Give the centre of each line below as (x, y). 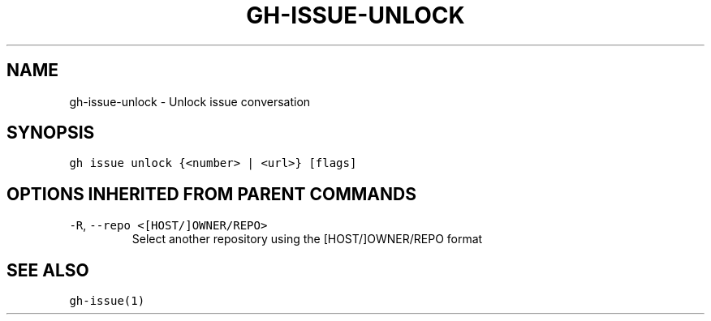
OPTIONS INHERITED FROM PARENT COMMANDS (211, 194)
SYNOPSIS (51, 133)
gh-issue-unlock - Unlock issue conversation (190, 101)
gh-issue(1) (107, 301)
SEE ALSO (48, 270)
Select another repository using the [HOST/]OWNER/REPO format (307, 239)
